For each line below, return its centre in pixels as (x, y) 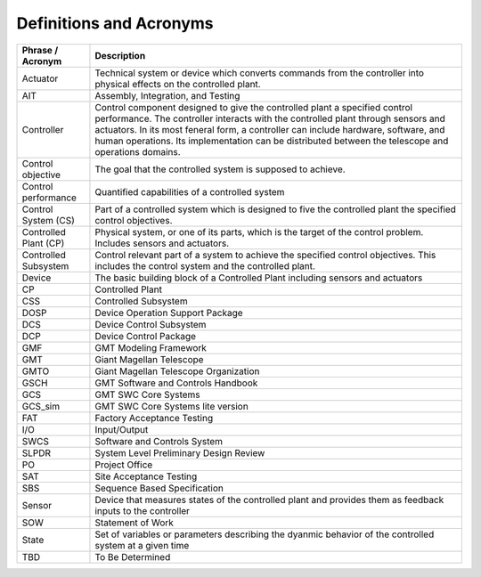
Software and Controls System (159, 441)
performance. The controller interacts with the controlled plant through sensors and (270, 118)
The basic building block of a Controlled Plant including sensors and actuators (259, 278)
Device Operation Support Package (169, 313)
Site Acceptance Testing (146, 476)
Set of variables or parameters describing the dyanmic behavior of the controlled (265, 534)
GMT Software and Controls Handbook (176, 383)
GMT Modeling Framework (151, 347)
